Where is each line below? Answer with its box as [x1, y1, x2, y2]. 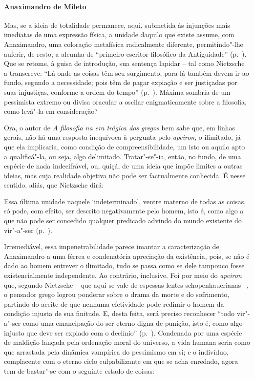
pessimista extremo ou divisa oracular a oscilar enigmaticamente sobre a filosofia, [4, 96, 247, 106]
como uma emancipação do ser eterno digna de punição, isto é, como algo [22, 318, 243, 328]
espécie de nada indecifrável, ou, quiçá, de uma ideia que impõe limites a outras [4, 161, 243, 171]
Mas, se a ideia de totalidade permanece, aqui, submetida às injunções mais [4, 20, 230, 30]
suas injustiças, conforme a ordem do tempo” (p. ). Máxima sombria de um [4, 86, 231, 97]
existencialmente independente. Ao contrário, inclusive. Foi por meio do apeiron [4, 270, 242, 280]
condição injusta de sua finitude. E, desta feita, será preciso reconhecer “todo [4, 308, 235, 318]
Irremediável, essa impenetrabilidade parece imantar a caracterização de [4, 241, 219, 252]
